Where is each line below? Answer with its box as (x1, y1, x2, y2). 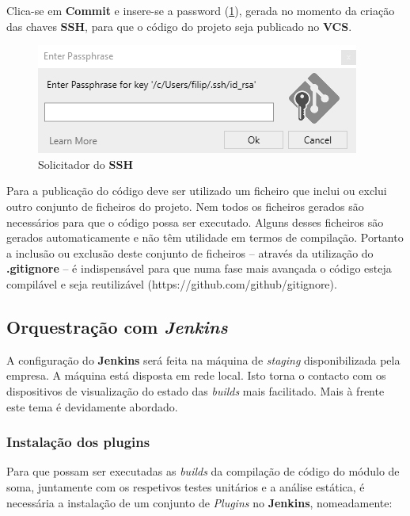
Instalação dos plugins (6, 432, 150, 452)
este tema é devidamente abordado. (6, 398, 178, 415)
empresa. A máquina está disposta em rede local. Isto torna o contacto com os (6, 367, 386, 384)
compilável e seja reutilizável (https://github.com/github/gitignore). (6, 275, 337, 292)
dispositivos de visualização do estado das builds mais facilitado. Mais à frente (6, 382, 385, 399)
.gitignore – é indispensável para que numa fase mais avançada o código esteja (6, 260, 392, 277)
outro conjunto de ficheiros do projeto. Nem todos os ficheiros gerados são (6, 197, 364, 214)
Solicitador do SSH (38, 155, 134, 172)
